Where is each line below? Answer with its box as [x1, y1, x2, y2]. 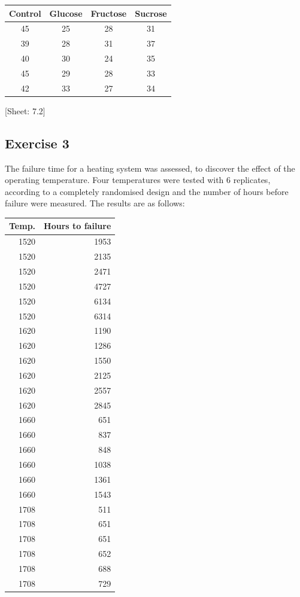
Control [9, 7, 41, 19]
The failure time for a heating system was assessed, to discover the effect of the [5, 162, 295, 174]
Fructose [90, 7, 127, 19]
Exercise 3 [5, 133, 69, 152]
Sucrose [135, 7, 167, 19]
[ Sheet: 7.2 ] [5, 104, 46, 117]
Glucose [49, 7, 83, 19]
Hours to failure [44, 220, 111, 232]
